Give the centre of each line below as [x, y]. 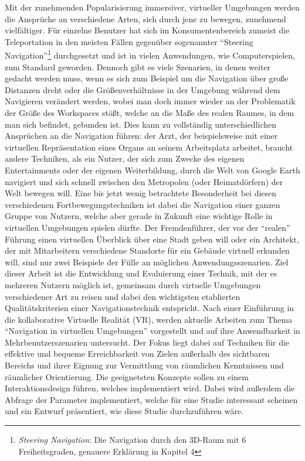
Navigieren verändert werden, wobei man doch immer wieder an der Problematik [150, 101]
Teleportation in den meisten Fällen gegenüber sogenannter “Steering [129, 41]
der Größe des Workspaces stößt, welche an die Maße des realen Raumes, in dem [150, 112]
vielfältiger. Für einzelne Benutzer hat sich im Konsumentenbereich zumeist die [147, 30]
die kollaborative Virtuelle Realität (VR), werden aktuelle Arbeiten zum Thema [149, 319]
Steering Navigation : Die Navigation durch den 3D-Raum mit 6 [132, 440]
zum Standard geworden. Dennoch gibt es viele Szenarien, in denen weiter [138, 66]
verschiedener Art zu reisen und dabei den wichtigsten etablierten [123, 296]
